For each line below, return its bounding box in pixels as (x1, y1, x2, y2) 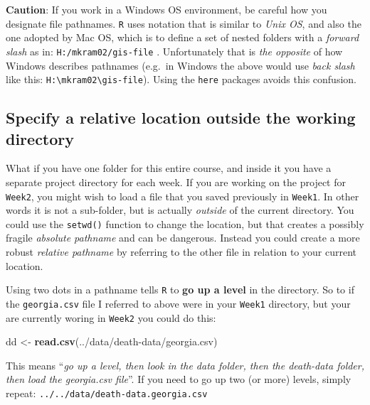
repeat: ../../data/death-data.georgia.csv (6, 385, 208, 400)
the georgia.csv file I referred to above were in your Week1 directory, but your (6, 296, 351, 310)
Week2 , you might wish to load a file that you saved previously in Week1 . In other (6, 188, 359, 203)
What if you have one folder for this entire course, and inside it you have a (6, 161, 332, 175)
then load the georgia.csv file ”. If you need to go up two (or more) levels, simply (6, 372, 351, 387)
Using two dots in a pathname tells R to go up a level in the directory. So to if (6, 282, 354, 297)
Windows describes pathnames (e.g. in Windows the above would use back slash (6, 58, 355, 72)
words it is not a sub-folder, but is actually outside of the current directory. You (6, 202, 354, 217)
